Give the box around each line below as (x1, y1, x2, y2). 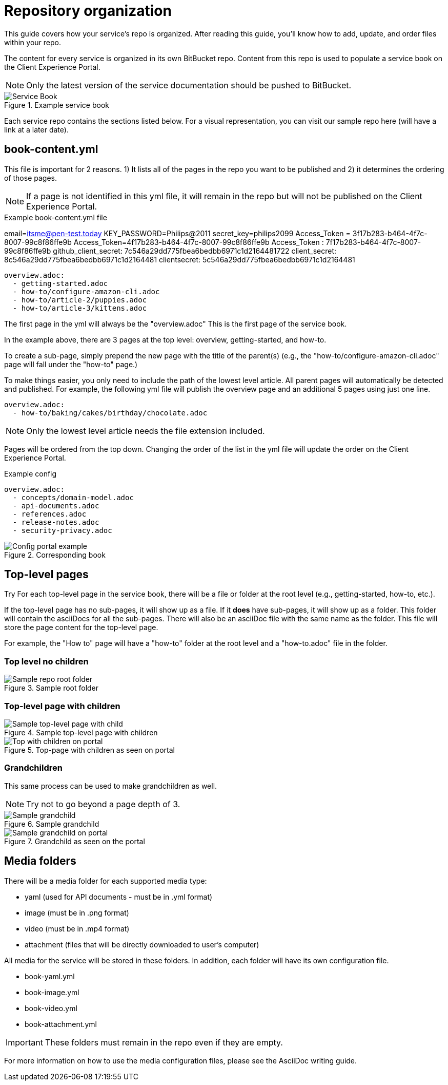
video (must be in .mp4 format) (25, 924, 130, 933)
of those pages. (4, 173, 57, 182)
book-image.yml (25, 987, 79, 997)
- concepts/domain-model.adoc (12, 493, 134, 502)
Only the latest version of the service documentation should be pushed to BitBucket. (26, 80, 352, 90)
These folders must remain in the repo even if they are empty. (45, 1037, 283, 1048)
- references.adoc (12, 509, 87, 518)
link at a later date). (4, 125, 69, 134)
